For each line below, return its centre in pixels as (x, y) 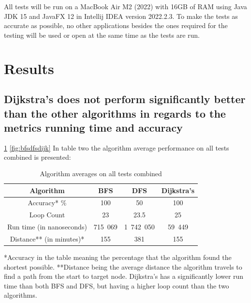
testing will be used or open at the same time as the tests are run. (102, 35)
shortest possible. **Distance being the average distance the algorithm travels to (123, 266)
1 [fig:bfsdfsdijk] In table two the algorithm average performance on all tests (117, 147)
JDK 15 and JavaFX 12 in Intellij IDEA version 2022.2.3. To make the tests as (121, 16)
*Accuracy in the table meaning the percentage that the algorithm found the (118, 257)
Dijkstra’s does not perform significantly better (125, 99)
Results (29, 68)
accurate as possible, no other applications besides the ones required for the (116, 25)
